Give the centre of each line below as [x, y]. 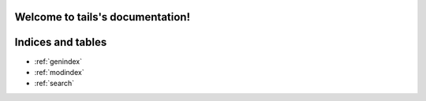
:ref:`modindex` [59, 72]
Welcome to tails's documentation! [103, 17]
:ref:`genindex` [58, 61]
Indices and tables [61, 42]
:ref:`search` [54, 84]
